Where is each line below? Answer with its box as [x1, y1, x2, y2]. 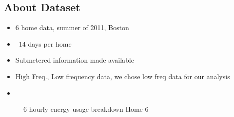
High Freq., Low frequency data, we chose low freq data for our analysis [15, 71, 230, 81]
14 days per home [19, 38, 72, 49]
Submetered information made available [15, 55, 134, 65]
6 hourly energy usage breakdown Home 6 [23, 104, 149, 114]
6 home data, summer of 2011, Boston [15, 22, 129, 33]
